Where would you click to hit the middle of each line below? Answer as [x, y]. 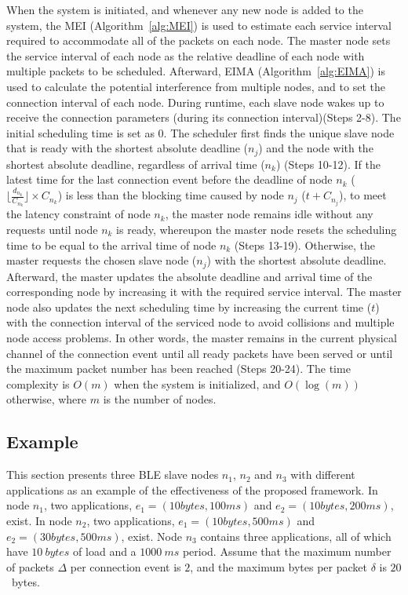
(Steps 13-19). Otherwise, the [304, 245]
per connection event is [126, 566]
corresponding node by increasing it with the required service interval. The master [204, 292]
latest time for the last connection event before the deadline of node [169, 179]
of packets [30, 566]
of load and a [105, 551]
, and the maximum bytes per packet [279, 566]
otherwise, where [47, 399]
